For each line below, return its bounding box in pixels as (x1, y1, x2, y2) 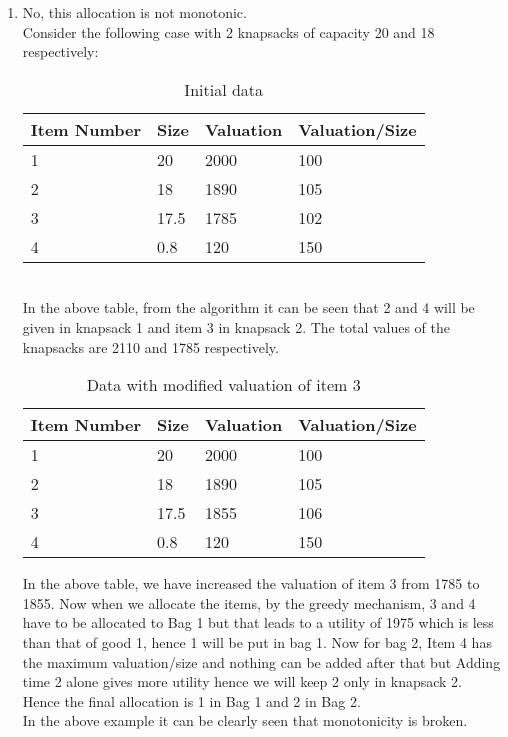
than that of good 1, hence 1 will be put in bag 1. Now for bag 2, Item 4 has (22, 631, 492, 652)
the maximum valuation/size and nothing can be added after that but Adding (22, 651, 501, 672)
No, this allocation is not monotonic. (22, 2, 247, 22)
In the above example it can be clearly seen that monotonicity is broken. (22, 710, 468, 731)
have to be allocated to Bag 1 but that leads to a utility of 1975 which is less (22, 612, 494, 633)
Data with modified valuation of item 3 (86, 373, 361, 397)
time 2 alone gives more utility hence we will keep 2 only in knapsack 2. (22, 671, 462, 692)
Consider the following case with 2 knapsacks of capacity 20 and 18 (22, 21, 435, 42)
